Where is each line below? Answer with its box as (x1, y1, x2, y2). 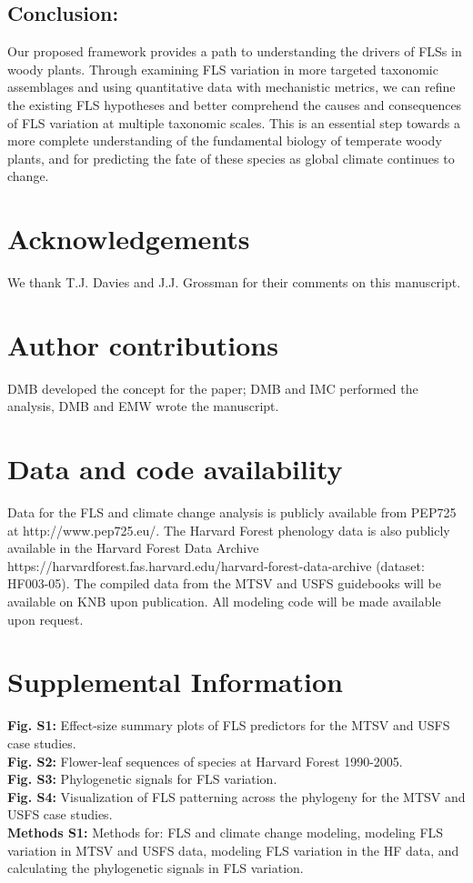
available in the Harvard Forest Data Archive (7, 538, 259, 557)
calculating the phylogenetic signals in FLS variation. (7, 858, 304, 878)
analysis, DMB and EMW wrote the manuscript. (7, 396, 279, 416)
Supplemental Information (7, 663, 343, 700)
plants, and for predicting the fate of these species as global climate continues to (7, 148, 455, 167)
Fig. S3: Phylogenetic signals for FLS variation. (7, 769, 277, 788)
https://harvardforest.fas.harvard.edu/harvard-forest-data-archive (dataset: (7, 556, 425, 575)
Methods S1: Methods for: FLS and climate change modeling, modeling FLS (7, 822, 444, 841)
